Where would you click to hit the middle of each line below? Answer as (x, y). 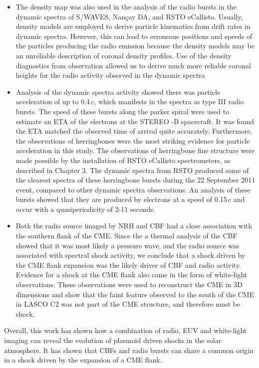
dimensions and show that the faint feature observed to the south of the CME (135, 294)
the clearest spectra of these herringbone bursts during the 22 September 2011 (135, 180)
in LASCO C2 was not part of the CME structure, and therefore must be (128, 304)
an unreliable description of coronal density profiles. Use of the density (124, 55)
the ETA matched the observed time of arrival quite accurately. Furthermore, (134, 131)
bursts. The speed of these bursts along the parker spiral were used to (123, 111)
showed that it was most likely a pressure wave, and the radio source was (128, 245)
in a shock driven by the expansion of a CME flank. (83, 360)
